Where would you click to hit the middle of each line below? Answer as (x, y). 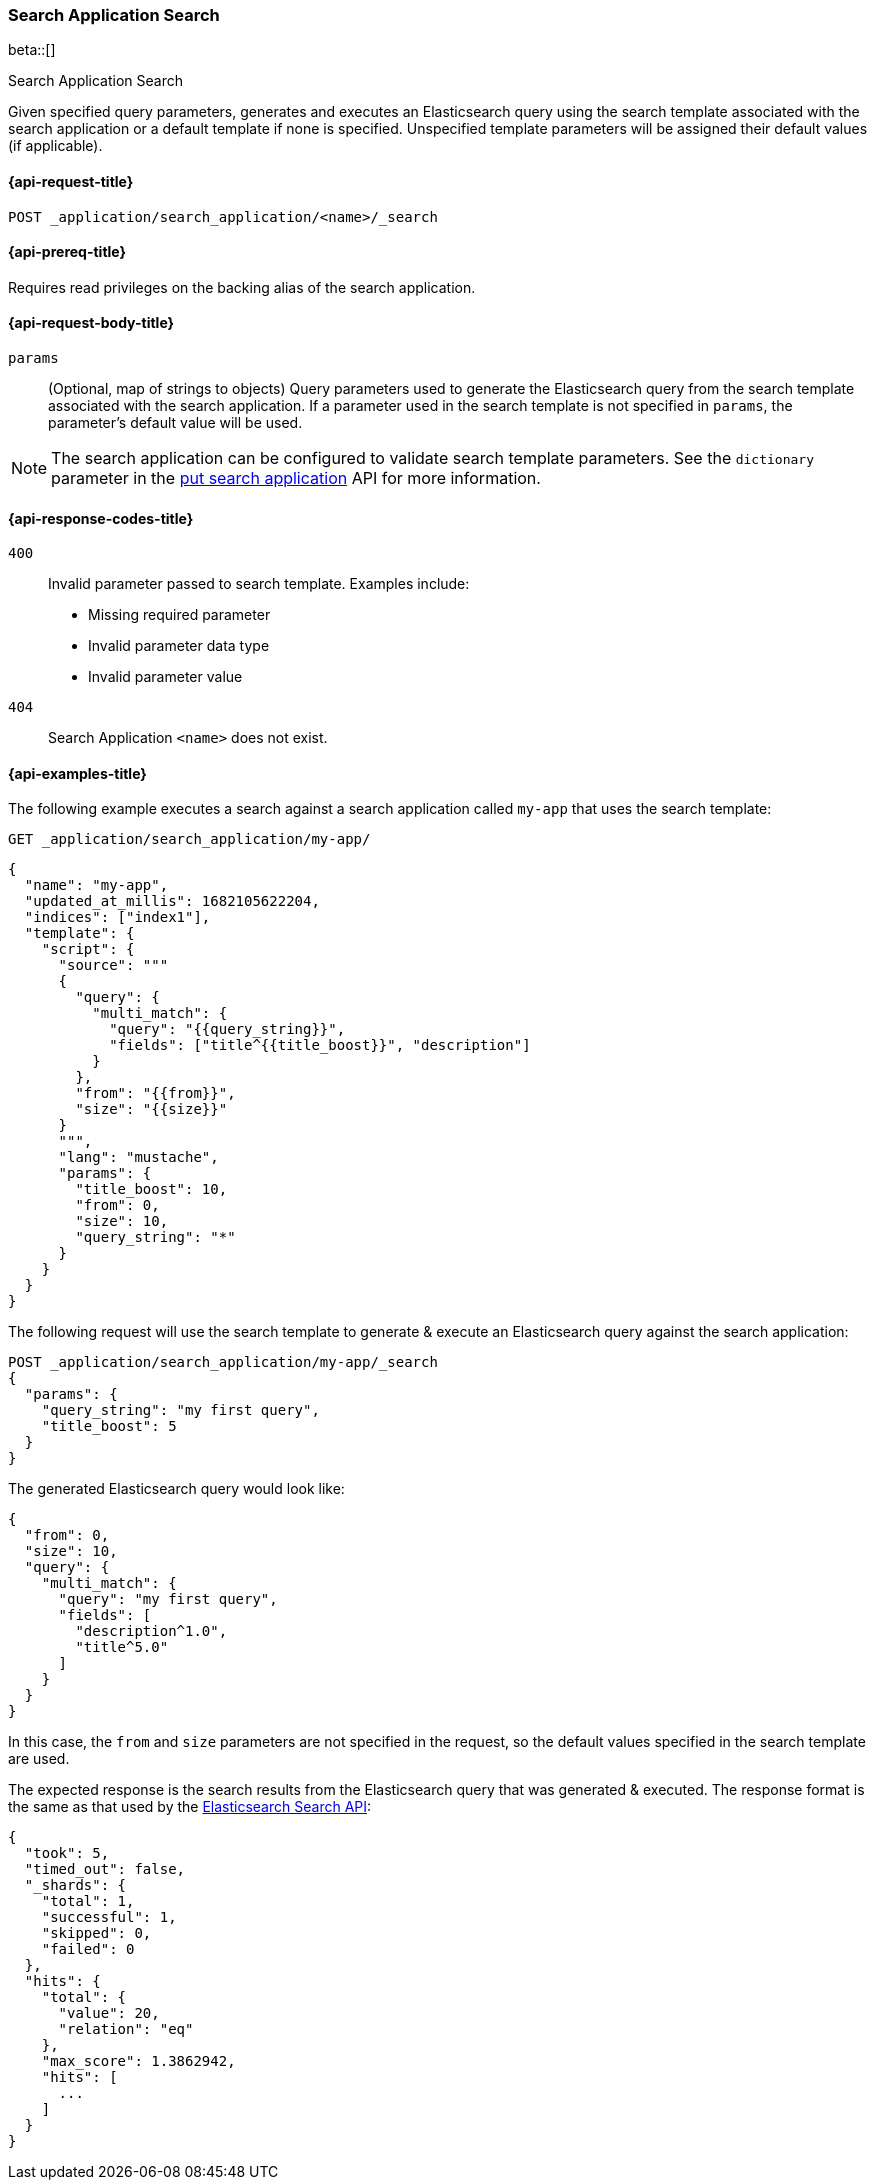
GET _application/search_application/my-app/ (189, 839)
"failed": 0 (88, 1949)
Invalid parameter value (165, 677)
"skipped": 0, (96, 1933)
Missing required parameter (179, 615)
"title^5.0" (122, 1647)
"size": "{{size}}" (151, 1109)
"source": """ (113, 965)
